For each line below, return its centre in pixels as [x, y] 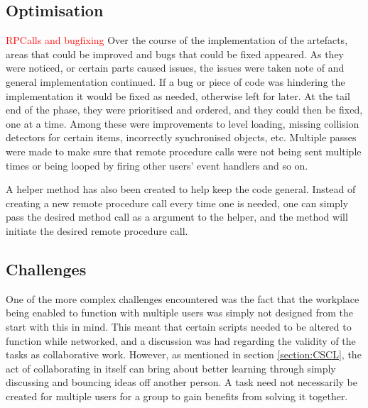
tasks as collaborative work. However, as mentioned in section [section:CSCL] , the [184, 354]
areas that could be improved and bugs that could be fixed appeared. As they [175, 54]
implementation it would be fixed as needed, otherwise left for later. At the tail [178, 95]
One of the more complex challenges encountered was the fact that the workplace [183, 298]
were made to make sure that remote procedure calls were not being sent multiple [184, 151]
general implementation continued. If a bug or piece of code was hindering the [175, 81]
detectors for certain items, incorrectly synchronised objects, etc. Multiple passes [181, 137]
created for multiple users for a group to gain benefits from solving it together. [177, 396]
